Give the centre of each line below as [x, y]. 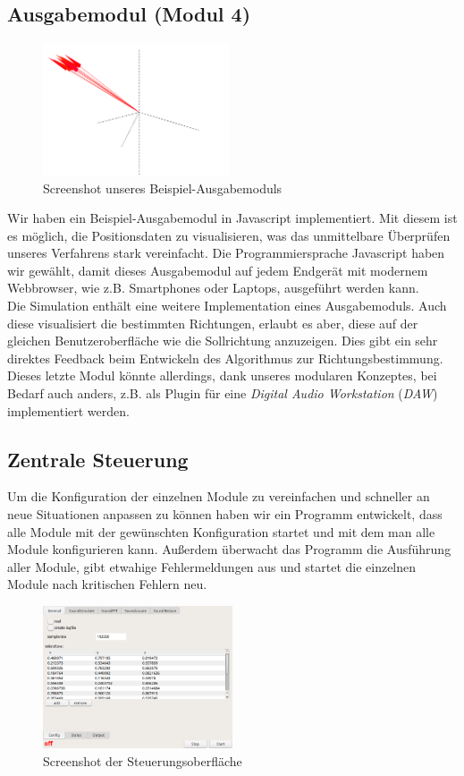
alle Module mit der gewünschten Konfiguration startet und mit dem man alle [221, 531]
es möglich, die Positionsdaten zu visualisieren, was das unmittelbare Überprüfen [229, 235]
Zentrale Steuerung [98, 459]
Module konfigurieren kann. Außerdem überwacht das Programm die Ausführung [229, 549]
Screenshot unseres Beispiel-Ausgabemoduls [163, 188]
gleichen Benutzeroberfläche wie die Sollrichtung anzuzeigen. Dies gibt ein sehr [223, 341]
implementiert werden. [68, 410]
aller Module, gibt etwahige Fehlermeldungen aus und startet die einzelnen [212, 566]
